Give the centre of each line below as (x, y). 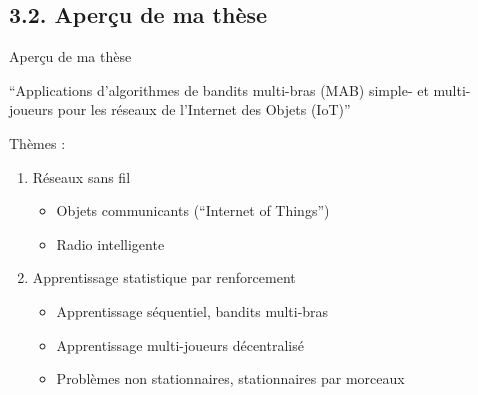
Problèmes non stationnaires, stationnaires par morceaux (230, 378)
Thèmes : (37, 142)
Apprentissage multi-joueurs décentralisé (180, 344)
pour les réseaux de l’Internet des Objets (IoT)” (204, 109)
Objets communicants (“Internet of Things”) (193, 210)
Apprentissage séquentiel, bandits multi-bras (192, 310)
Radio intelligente (110, 243)
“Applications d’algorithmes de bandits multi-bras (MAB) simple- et (219, 89)
